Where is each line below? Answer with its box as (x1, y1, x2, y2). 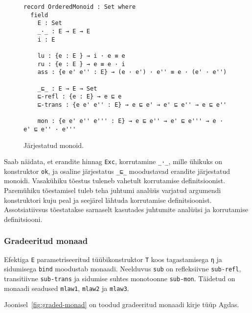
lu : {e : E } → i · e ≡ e (37, 52, 125, 59)
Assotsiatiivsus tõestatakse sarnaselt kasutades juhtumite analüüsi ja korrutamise (4, 204, 248, 215)
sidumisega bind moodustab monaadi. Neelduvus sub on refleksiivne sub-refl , (4, 264, 241, 274)
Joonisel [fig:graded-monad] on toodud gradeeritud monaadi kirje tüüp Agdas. (4, 299, 239, 310)
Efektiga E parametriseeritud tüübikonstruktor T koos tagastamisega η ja (4, 254, 222, 264)
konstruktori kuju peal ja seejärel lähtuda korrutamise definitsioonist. (4, 194, 212, 205)
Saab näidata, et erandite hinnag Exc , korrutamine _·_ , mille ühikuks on (4, 156, 223, 167)
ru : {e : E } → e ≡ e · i (37, 60, 125, 68)
